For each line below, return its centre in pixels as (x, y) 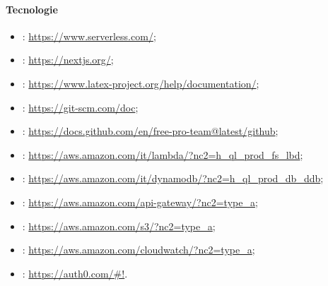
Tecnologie (32, 9)
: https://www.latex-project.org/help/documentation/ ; (141, 83)
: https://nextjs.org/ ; (68, 60)
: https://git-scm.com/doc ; (80, 107)
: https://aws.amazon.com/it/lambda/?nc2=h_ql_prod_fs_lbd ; (163, 154)
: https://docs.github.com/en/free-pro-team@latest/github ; (150, 131)
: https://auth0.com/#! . (75, 273)
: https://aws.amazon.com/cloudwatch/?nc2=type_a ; (139, 250)
